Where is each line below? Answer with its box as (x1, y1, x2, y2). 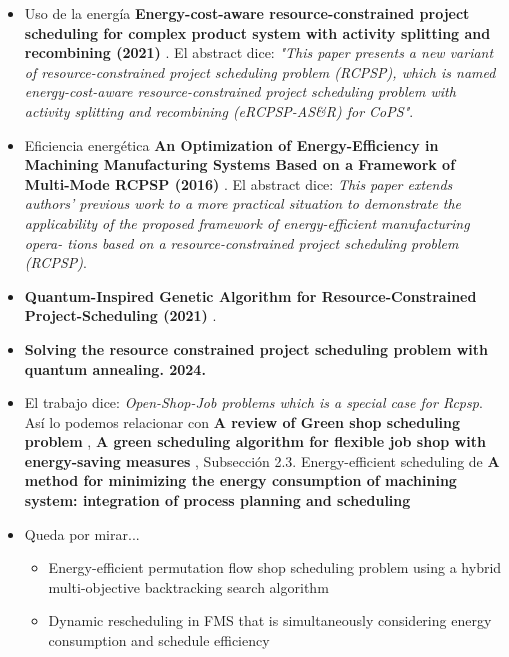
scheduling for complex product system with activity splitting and (24, 22, 491, 43)
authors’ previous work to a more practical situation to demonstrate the (24, 193, 461, 214)
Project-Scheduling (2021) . (24, 305, 217, 326)
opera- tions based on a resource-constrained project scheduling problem (24, 232, 459, 253)
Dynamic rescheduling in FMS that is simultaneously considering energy (48, 610, 492, 631)
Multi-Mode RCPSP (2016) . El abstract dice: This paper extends (24, 173, 453, 194)
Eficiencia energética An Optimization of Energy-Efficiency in (24, 134, 439, 155)
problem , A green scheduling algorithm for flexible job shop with (24, 431, 486, 452)
